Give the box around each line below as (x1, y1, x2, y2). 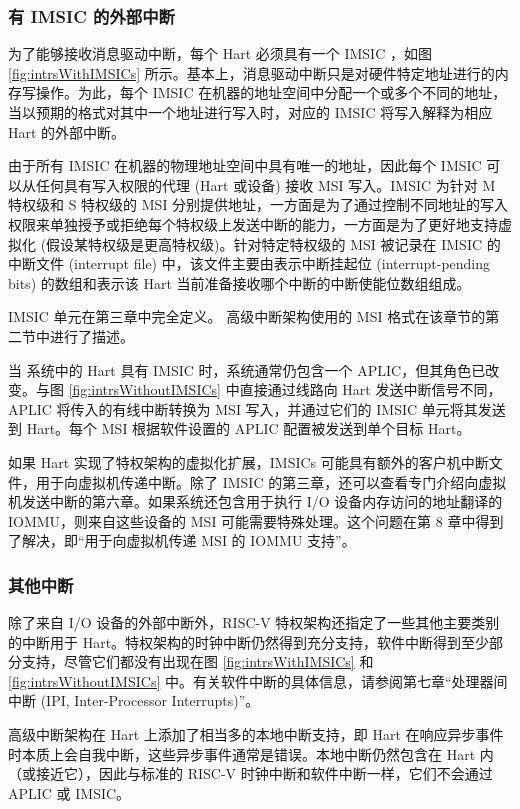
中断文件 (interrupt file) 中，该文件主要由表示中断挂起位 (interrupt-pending (8, 253, 491, 274)
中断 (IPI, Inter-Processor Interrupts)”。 (8, 690, 260, 711)
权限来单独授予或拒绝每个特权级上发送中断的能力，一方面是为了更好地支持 (8, 213, 498, 234)
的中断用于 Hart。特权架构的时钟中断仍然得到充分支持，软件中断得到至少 (8, 631, 490, 652)
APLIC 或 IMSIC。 (8, 782, 131, 803)
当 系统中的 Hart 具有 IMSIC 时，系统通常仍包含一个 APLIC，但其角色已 (8, 359, 486, 380)
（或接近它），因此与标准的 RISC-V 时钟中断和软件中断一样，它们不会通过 (8, 763, 493, 784)
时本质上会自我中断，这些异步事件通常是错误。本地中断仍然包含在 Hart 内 (8, 743, 494, 764)
